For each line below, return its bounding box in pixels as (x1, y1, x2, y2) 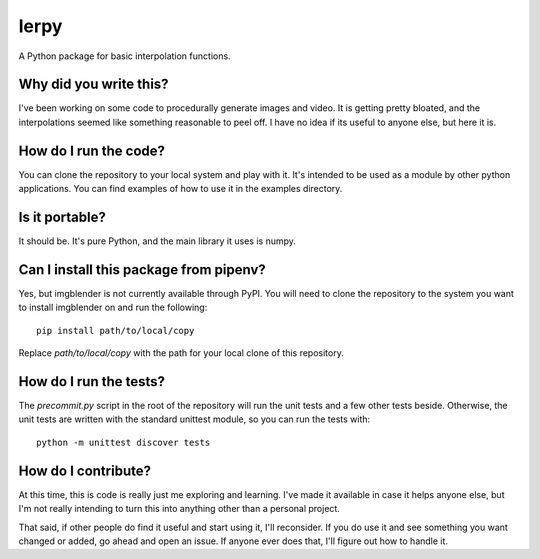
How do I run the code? (18, 142, 165, 159)
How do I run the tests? (18, 373, 165, 390)
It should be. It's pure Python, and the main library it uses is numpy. (18, 235, 297, 247)
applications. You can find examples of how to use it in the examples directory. (18, 183, 343, 195)
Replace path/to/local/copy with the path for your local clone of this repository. (18, 347, 344, 359)
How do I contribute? (18, 462, 152, 479)
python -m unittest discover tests (36, 436, 211, 448)
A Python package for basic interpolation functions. (18, 50, 231, 62)
